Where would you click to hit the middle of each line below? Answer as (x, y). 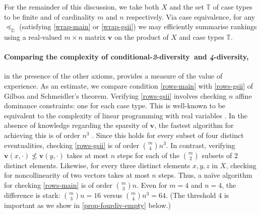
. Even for (152, 185)
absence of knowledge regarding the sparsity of (76, 125)
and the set (187, 7)
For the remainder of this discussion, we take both (82, 7)
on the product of (142, 37)
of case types (233, 7)
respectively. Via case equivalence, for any (191, 16)
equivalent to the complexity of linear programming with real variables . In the (126, 115)
